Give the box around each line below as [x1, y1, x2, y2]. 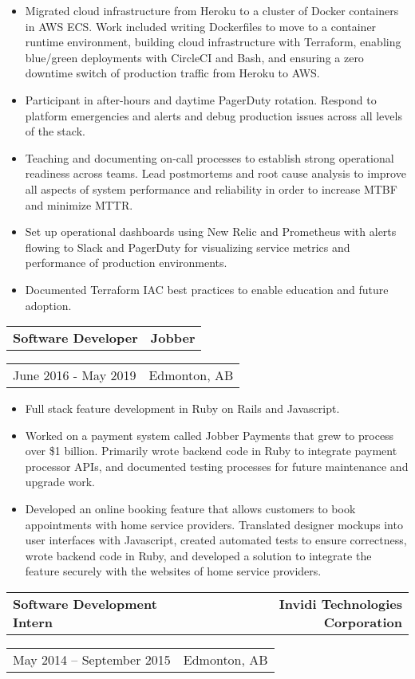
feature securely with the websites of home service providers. [25, 563, 322, 579]
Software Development [13, 595, 157, 614]
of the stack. [25, 123, 85, 139]
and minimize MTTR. [25, 196, 133, 213]
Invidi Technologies [279, 595, 402, 614]
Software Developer [13, 328, 138, 347]
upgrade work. [25, 473, 96, 490]
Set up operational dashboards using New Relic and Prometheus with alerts [25, 223, 397, 240]
